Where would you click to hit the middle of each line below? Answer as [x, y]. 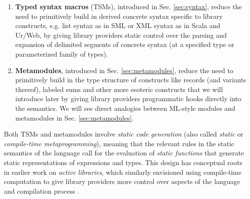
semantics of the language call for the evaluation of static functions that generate [124, 153]
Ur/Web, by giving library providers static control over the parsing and [121, 35]
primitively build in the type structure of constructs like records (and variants [131, 80]
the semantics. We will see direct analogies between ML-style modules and [125, 108]
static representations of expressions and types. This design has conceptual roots [123, 162]
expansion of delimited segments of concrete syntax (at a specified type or [125, 44]
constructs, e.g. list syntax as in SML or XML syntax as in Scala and [118, 25]
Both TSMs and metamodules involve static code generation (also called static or [124, 134]
